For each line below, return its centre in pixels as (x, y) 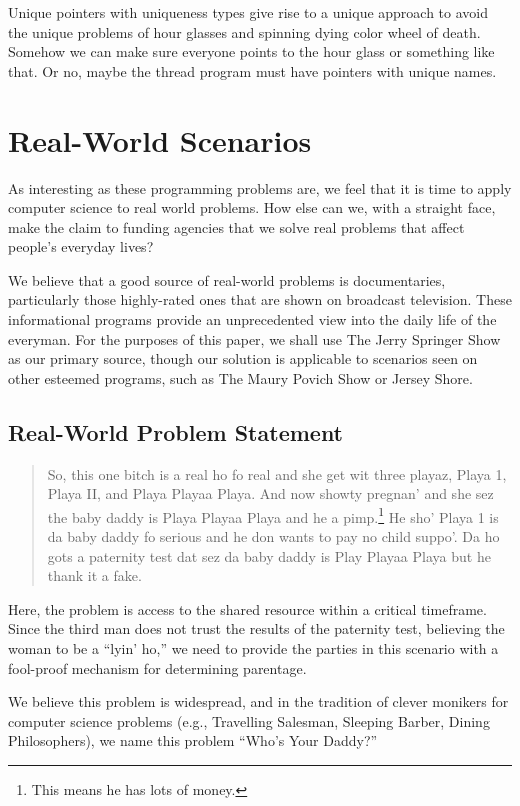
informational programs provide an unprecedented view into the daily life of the (252, 319)
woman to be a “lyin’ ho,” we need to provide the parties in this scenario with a (253, 648)
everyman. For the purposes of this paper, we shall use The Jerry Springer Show (254, 338)
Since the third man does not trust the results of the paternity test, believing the (256, 628)
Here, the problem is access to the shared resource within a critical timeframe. (247, 608)
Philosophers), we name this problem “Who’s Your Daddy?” (193, 740)
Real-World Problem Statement (176, 431)
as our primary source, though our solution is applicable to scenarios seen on (243, 358)
